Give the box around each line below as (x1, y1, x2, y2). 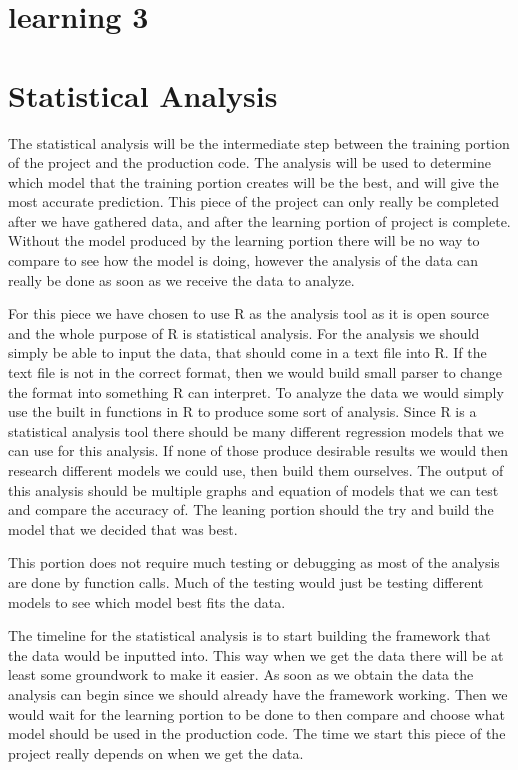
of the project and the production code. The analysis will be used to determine (8, 152, 491, 173)
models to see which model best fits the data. (8, 591, 286, 612)
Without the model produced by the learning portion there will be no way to (8, 230, 480, 251)
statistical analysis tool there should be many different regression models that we (8, 420, 504, 441)
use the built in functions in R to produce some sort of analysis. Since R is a (8, 401, 477, 422)
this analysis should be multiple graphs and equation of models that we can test (8, 479, 499, 500)
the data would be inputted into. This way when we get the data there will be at (8, 644, 504, 665)
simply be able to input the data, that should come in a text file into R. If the (8, 342, 487, 363)
